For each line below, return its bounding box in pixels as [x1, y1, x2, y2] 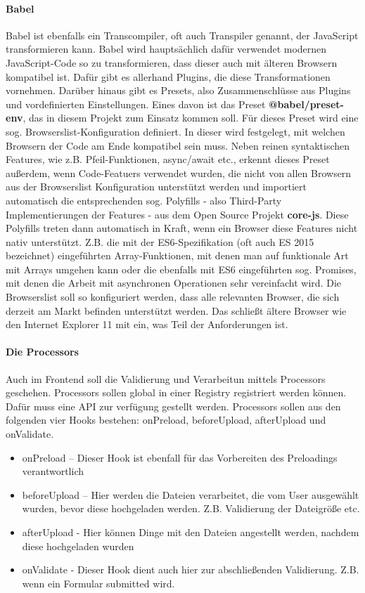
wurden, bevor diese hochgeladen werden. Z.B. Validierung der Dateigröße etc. [22, 501, 360, 516]
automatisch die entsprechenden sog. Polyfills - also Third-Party [6, 193, 282, 207]
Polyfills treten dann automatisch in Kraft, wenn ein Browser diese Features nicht [6, 221, 358, 235]
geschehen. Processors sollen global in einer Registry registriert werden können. [6, 385, 347, 400]
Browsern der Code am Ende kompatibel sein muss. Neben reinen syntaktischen [6, 138, 350, 152]
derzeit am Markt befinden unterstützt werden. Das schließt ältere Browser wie [6, 303, 347, 318]
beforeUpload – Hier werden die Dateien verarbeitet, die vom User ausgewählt [22, 487, 359, 502]
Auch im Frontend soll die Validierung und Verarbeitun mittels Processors [6, 371, 326, 386]
